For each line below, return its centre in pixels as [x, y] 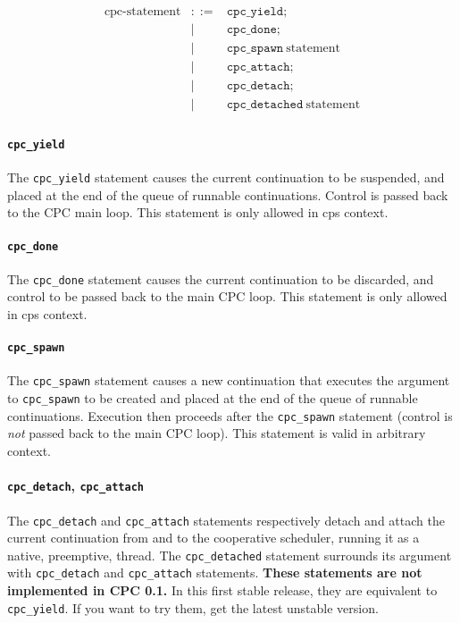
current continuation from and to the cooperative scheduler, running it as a [213, 538]
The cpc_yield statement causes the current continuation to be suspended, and [226, 177]
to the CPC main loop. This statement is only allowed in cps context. [198, 212]
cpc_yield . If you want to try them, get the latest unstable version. [193, 607]
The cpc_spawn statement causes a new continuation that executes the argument [229, 380]
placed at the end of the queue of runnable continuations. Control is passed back [228, 194]
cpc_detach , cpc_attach [76, 486]
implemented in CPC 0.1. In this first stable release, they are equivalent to [222, 590]
